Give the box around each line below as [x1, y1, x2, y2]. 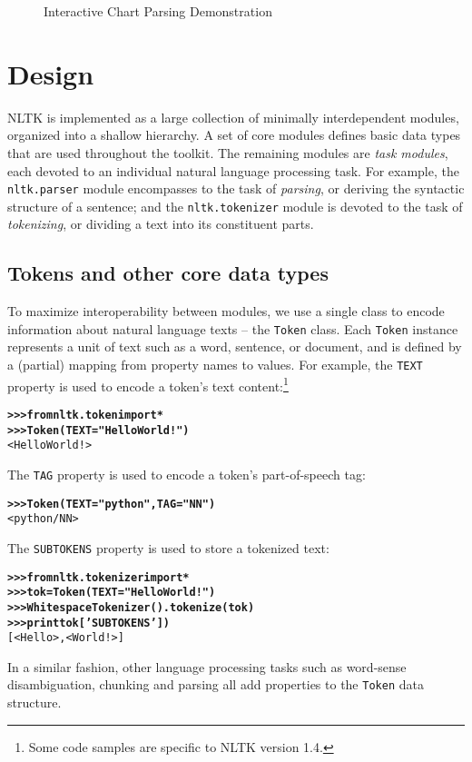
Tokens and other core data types [7, 259, 329, 287]
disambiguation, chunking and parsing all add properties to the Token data [7, 675, 424, 694]
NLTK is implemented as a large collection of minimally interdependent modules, [7, 107, 459, 126]
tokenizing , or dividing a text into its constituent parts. [7, 214, 314, 233]
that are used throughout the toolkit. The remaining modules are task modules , [7, 143, 448, 162]
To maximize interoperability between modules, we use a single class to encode [7, 302, 445, 321]
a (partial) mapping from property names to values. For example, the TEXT [7, 355, 423, 374]
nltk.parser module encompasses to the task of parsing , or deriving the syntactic [7, 179, 465, 198]
